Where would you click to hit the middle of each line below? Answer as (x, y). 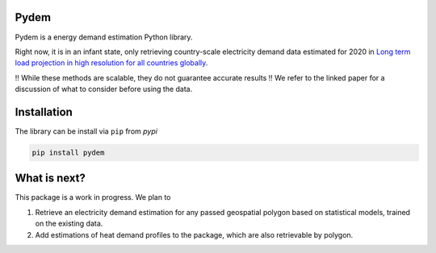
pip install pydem (68, 152)
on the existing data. (69, 224)
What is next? (50, 178)
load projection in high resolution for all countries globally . (111, 63)
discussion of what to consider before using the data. (104, 89)
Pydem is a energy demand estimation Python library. (104, 37)
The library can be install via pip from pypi (86, 131)
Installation (44, 112)
